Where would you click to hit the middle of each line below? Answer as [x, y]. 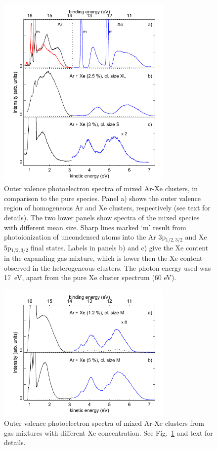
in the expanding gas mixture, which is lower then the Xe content [103, 258]
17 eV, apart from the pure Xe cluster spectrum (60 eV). [90, 277]
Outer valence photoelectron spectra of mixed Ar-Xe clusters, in [101, 188]
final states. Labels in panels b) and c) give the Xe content [120, 247]
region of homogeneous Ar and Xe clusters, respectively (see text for [107, 208]
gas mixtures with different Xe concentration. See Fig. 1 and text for [108, 432]
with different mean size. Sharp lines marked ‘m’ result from [95, 227]
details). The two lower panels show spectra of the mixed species [102, 217]
